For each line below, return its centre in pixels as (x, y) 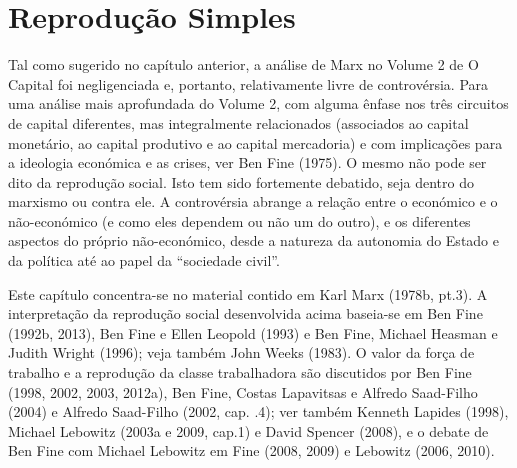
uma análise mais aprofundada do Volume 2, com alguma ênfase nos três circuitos (258, 103)
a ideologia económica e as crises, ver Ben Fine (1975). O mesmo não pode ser (247, 162)
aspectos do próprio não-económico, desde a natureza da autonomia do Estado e (253, 240)
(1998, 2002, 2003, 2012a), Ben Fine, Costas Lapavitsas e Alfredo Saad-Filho (243, 391)
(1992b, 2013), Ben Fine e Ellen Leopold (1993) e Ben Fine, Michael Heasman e (253, 332)
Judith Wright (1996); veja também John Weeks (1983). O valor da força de (241, 352)
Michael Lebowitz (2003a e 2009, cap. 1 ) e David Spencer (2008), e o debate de (248, 430)
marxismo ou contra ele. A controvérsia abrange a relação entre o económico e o (253, 201)
